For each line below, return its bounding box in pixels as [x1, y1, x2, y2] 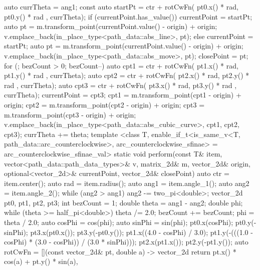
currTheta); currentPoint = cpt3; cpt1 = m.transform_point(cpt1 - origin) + [4, 89, 241, 100]
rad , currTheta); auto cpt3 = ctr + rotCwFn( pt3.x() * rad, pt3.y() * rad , [4, 79, 237, 90]
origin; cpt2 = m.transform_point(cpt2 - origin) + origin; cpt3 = [4, 99, 205, 109]
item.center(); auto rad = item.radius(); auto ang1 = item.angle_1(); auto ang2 [4, 177, 249, 188]
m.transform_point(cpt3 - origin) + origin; [4, 109, 136, 119]
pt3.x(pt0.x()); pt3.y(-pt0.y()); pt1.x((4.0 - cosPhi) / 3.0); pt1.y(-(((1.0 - [30, 226, 253, 237]
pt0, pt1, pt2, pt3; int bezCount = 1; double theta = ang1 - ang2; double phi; [4, 197, 243, 207]
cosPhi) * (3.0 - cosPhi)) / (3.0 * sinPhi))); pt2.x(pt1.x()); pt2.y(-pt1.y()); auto [4, 236, 248, 247]
